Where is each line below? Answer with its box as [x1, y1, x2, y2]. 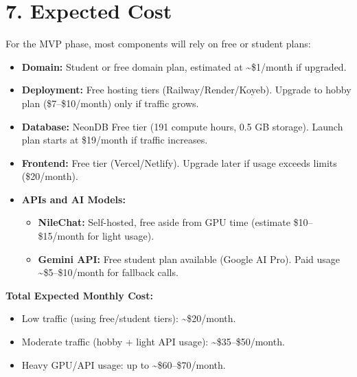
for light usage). [87, 229, 154, 243]
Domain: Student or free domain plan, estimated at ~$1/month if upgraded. [21, 59, 347, 73]
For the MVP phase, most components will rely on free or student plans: [5, 36, 311, 51]
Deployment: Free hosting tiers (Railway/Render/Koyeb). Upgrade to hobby [21, 82, 352, 97]
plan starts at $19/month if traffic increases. [21, 133, 208, 147]
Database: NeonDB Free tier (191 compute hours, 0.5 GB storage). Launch [21, 119, 343, 133]
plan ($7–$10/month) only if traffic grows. [21, 95, 199, 110]
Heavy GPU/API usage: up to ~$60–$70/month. [21, 357, 226, 372]
